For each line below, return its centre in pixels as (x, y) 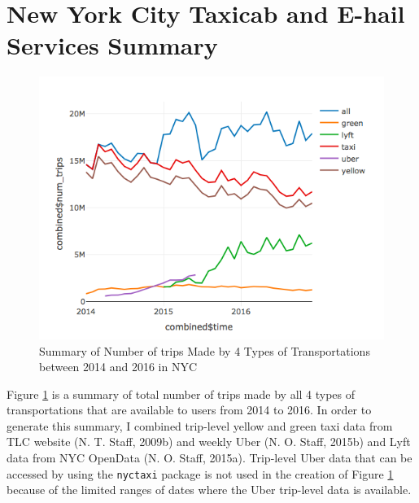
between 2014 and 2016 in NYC (118, 367)
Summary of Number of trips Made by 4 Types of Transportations (205, 350)
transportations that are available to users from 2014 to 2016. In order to (189, 410)
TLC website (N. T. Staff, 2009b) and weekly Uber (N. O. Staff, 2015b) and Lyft (209, 442)
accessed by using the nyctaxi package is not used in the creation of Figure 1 (200, 473)
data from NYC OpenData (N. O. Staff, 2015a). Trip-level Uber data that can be (209, 458)
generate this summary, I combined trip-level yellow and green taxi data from (200, 425)
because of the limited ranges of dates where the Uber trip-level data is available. (209, 490)
